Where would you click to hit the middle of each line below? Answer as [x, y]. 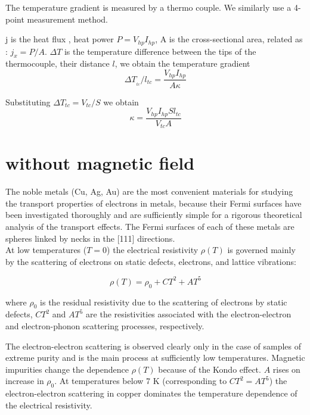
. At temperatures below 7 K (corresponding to [141, 381]
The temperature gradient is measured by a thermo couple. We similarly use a [148, 7]
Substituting [28, 102]
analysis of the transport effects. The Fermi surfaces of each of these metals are [150, 226]
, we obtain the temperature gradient [182, 63]
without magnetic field [100, 163]
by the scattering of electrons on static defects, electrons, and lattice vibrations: [151, 261]
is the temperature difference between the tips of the [160, 51]
